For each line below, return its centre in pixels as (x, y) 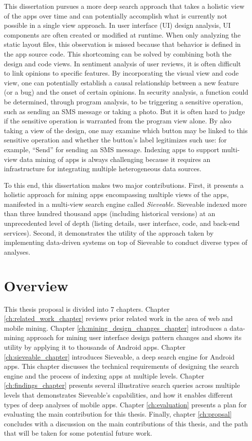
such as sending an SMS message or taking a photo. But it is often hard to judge (125, 111)
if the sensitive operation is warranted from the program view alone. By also (118, 121)
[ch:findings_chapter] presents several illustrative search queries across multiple (122, 385)
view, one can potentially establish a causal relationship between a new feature (121, 82)
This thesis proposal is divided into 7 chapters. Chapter (87, 309)
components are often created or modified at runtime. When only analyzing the (122, 34)
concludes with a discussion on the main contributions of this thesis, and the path (126, 423)
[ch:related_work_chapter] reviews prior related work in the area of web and (118, 318)
